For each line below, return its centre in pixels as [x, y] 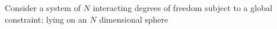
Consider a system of [43, 8]
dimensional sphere [134, 19]
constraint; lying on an [46, 19]
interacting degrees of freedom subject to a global [182, 8]
